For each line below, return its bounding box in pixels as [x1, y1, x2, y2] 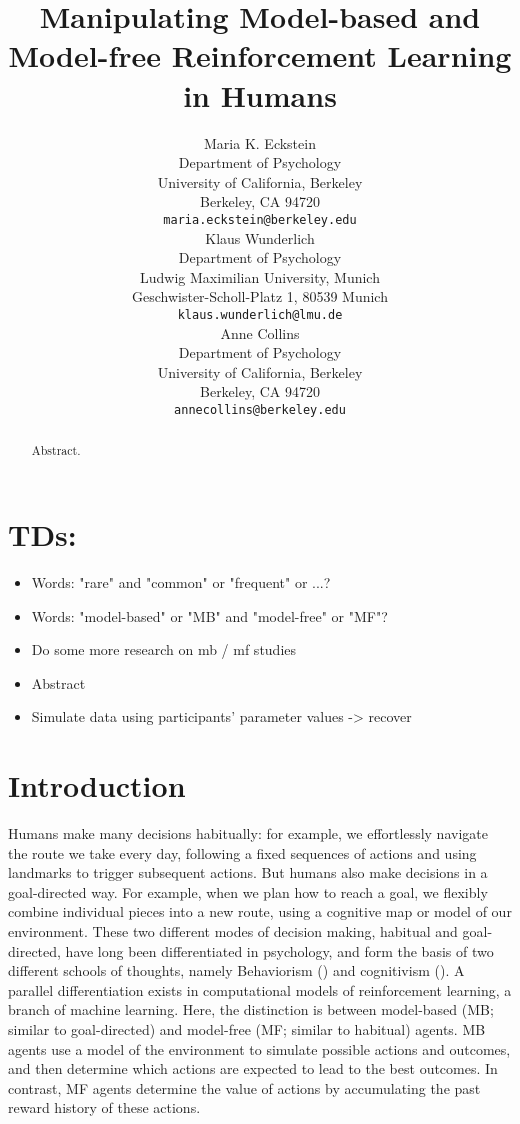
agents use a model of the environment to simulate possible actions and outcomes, [8, 1038, 511, 1059]
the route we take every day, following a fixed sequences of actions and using [8, 842, 477, 863]
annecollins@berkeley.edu [174, 402, 346, 417]
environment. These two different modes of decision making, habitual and [8, 921, 458, 942]
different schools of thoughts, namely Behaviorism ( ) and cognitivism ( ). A [8, 960, 465, 981]
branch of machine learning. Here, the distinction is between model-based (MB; [8, 999, 494, 1020]
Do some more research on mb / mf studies [31, 639, 297, 660]
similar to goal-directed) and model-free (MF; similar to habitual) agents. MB [8, 1019, 486, 1040]
